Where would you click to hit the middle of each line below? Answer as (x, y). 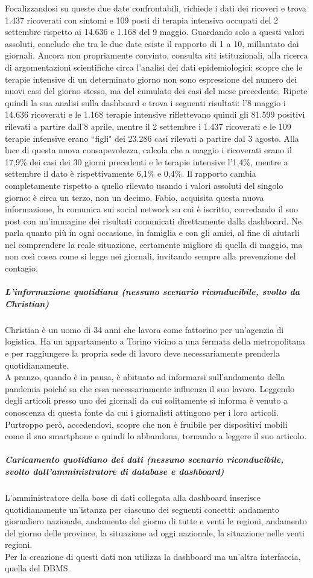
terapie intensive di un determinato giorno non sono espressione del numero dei (151, 79)
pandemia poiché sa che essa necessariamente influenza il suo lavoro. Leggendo (150, 388)
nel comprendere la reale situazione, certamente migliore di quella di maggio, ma (154, 244)
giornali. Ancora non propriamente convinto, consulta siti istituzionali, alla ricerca (156, 55)
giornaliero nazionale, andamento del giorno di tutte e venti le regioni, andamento (156, 521)
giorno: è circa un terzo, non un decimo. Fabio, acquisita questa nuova (134, 197)
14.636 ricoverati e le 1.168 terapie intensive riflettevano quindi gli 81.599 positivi (155, 114)
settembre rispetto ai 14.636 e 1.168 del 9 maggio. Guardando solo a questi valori (155, 32)
